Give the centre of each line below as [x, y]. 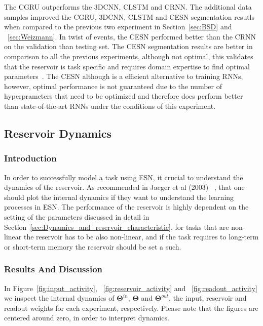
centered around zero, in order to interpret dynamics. [87, 318]
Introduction [30, 158]
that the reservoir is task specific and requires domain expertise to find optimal [127, 66]
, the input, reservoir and [208, 298]
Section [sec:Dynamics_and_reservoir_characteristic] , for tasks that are [117, 227]
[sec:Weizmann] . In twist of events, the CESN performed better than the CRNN [132, 36]
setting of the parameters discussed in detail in [77, 216]
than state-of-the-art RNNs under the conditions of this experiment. [110, 106]
